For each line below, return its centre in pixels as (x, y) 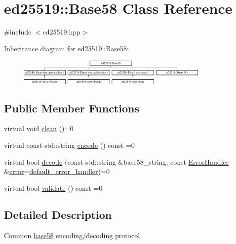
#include (18, 32)
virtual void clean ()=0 (39, 128)
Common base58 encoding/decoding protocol (72, 235)
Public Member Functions (72, 108)
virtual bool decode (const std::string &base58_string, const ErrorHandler (117, 161)
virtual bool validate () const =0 (53, 188)
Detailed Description (58, 214)
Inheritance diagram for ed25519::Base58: (66, 48)
